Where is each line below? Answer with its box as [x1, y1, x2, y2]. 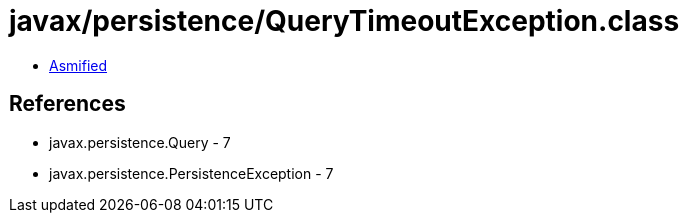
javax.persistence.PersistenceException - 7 [49, 164, 334, 182]
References [9, 91, 126, 117]
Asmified [49, 56, 108, 74]
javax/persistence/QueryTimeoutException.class [9, 4, 680, 38]
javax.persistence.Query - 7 [49, 133, 231, 151]
